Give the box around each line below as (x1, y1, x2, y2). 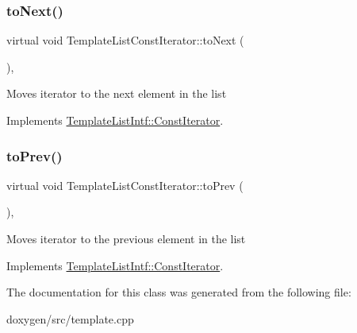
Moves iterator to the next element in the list (6, 85, 227, 102)
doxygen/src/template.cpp (6, 310, 134, 327)
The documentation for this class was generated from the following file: (6, 284, 351, 300)
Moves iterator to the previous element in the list (6, 230, 246, 246)
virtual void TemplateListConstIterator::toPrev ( (6, 176, 244, 193)
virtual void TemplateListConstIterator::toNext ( (6, 32, 244, 48)
